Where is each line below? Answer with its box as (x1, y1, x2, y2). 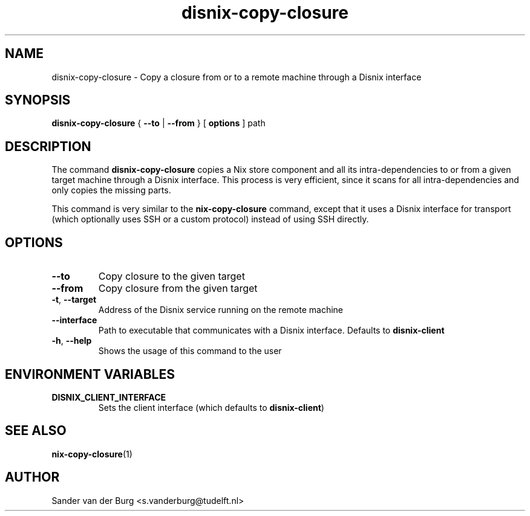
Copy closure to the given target (98, 270, 245, 283)
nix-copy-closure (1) (51, 448, 132, 459)
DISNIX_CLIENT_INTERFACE (51, 392, 166, 402)
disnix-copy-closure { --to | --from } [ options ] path (51, 118, 266, 129)
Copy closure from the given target (98, 282, 258, 295)
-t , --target (51, 294, 97, 305)
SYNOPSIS (5, 92, 71, 108)
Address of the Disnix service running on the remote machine (98, 305, 343, 315)
